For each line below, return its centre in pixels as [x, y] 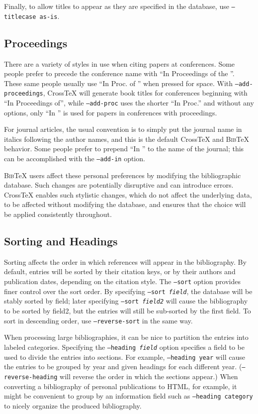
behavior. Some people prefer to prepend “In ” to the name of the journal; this [124, 149]
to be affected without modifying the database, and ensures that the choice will [125, 204]
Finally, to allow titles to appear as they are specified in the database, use [117, 6]
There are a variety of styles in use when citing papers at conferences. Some [120, 63]
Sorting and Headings [61, 241]
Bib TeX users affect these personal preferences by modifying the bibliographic [123, 175]
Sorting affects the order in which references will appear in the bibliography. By [125, 261]
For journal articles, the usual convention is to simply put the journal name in [123, 129]
